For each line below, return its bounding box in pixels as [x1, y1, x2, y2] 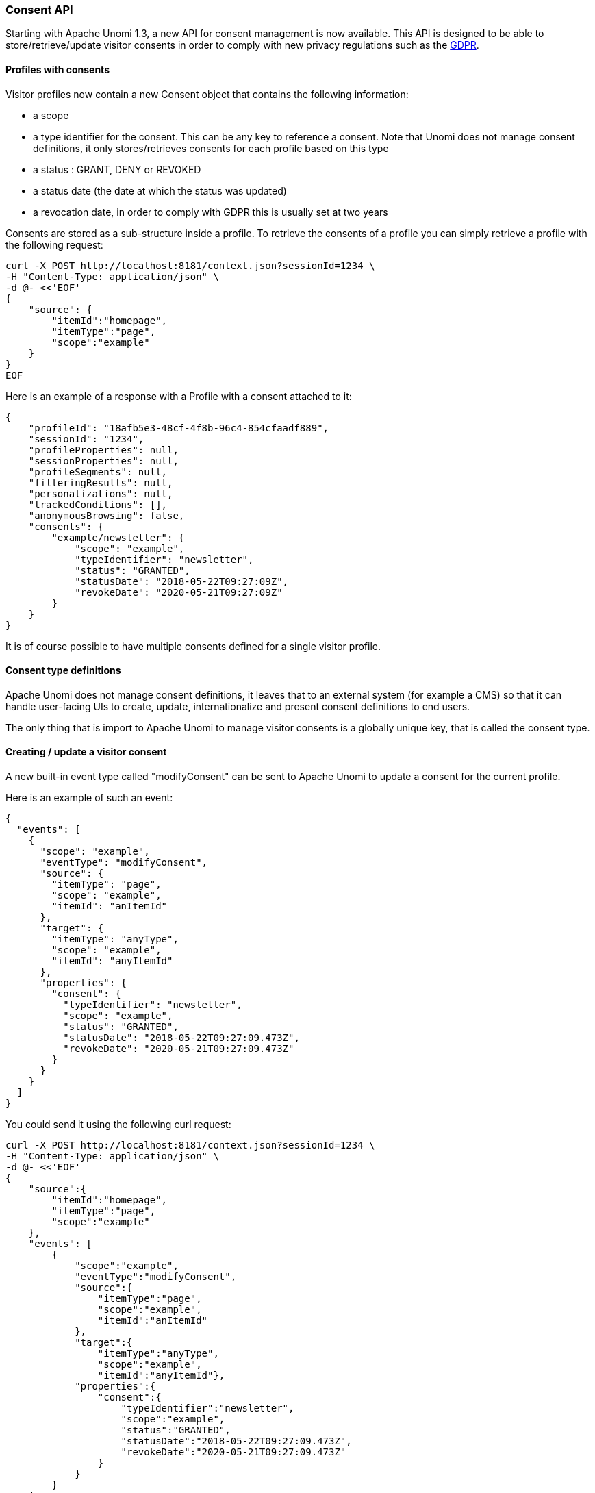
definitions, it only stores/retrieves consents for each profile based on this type [33, 142, 389, 154]
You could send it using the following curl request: [5, 1118, 231, 1131]
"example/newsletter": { [51, 531, 185, 543]
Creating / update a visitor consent [5, 746, 167, 758]
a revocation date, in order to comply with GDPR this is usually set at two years [33, 205, 388, 218]
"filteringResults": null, [28, 477, 173, 488]
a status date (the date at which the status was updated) [33, 184, 287, 197]
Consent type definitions [5, 664, 121, 677]
